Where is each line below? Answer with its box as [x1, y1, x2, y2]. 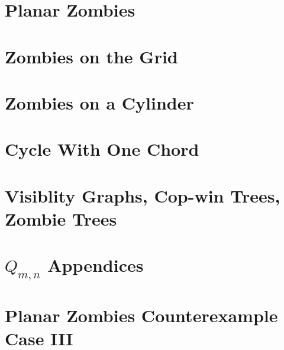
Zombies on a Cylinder [5, 90, 194, 114]
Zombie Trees [5, 206, 117, 230]
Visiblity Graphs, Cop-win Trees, [5, 183, 280, 207]
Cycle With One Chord [5, 137, 199, 161]
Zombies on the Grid [5, 44, 178, 68]
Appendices [47, 253, 144, 277]
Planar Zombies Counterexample [5, 303, 278, 327]
